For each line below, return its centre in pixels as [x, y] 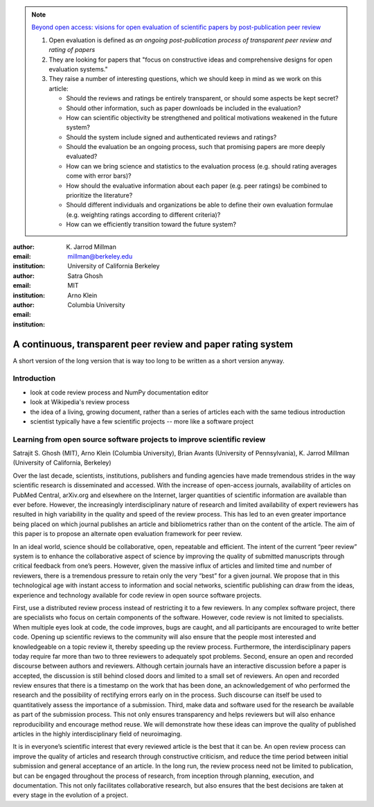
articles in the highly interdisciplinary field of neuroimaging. [98, 734]
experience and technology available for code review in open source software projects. [137, 595]
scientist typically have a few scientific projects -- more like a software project [142, 421]
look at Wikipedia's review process [80, 402]
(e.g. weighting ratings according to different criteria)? [143, 214]
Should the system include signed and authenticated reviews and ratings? [171, 137]
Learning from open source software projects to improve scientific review [139, 439]
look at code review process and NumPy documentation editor [119, 392]
